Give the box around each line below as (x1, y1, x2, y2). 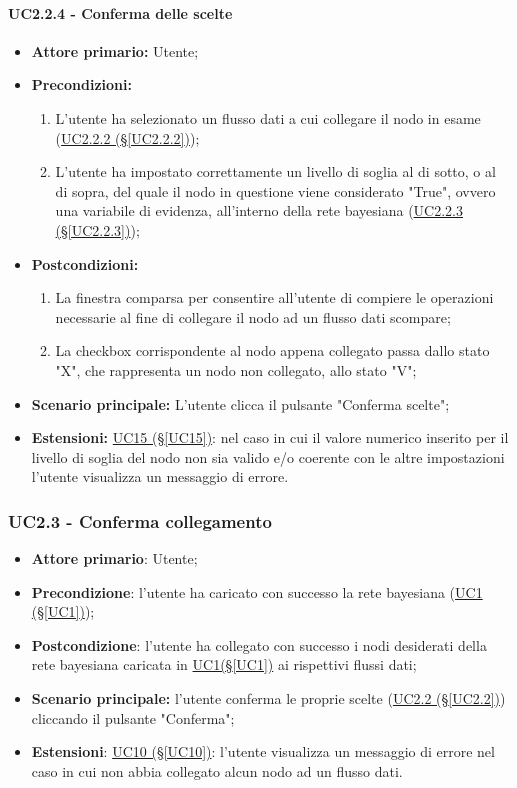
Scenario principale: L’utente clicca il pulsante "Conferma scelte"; (31, 393, 450, 414)
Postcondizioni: (31, 253, 139, 274)
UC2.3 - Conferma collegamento (8, 508, 272, 533)
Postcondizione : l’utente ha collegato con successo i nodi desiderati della (31, 634, 487, 655)
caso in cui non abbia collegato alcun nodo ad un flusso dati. (31, 760, 403, 781)
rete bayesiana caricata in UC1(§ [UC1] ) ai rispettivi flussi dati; (31, 654, 417, 675)
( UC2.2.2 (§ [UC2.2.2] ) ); (55, 127, 200, 148)
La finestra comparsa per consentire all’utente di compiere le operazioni (55, 287, 494, 308)
